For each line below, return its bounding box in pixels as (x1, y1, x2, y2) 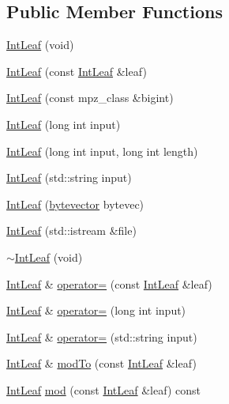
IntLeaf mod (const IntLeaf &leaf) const (6, 381, 201, 398)
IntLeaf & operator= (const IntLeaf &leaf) (6, 275, 212, 292)
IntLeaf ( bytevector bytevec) (6, 195, 145, 212)
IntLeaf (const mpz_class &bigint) (6, 89, 174, 106)
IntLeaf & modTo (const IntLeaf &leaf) (6, 355, 197, 372)
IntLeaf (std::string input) (6, 169, 132, 186)
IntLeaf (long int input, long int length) (6, 142, 198, 159)
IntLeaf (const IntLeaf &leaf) (6, 62, 147, 79)
